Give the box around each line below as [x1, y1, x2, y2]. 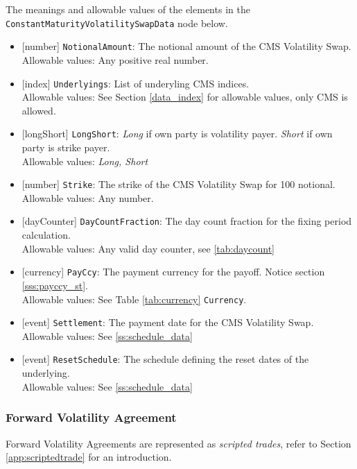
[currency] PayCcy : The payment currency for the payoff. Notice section [21, 264, 325, 279]
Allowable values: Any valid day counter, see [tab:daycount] [21, 241, 275, 255]
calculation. [21, 228, 71, 242]
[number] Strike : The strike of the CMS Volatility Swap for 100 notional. [21, 177, 336, 191]
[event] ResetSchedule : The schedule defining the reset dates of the [21, 352, 309, 366]
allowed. [21, 103, 56, 117]
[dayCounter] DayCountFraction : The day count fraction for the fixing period [21, 214, 352, 228]
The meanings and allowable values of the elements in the [6, 2, 250, 16]
